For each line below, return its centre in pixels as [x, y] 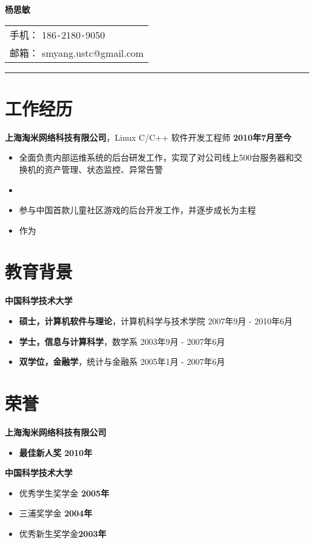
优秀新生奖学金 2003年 [62, 533]
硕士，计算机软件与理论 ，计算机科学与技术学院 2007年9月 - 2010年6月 [156, 321]
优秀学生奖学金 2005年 [64, 493]
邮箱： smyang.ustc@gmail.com [77, 53]
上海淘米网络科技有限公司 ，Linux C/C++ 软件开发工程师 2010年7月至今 [148, 137]
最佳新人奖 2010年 [56, 452]
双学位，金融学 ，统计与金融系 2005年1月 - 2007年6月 [122, 361]
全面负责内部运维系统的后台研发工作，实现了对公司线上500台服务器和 [156, 157]
